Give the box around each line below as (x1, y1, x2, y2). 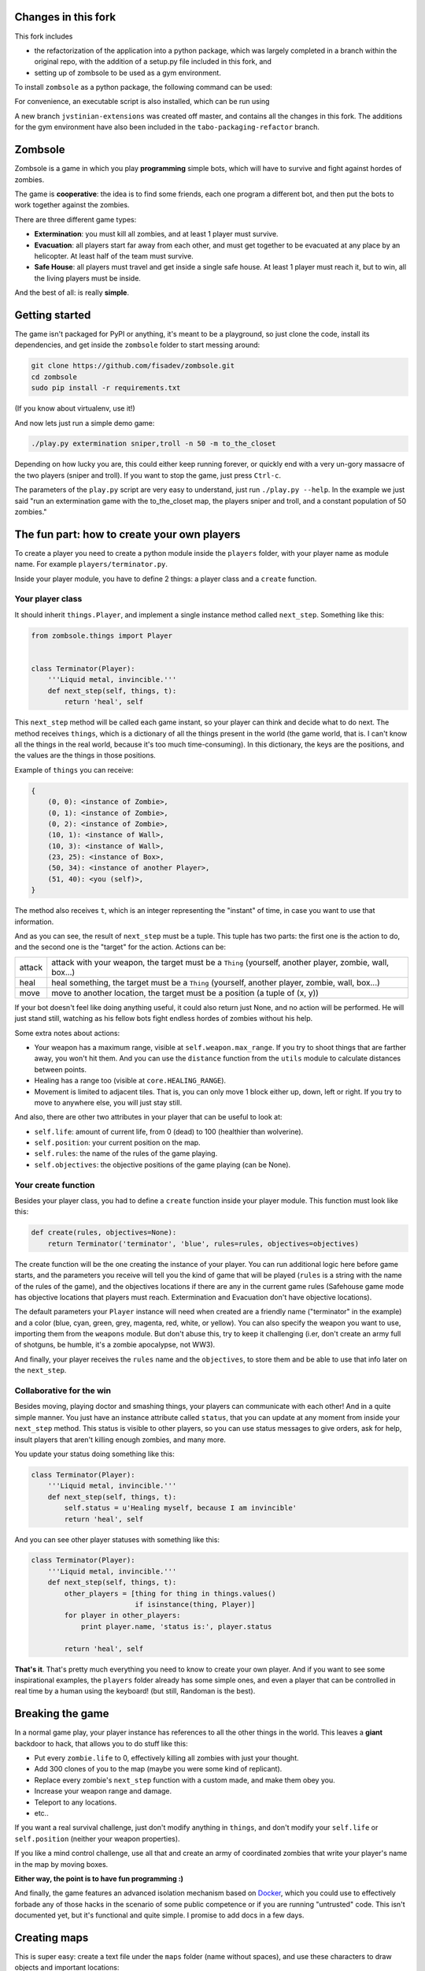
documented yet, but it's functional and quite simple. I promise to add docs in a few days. (14, 1910, 305, 1920)
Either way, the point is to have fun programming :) (14, 1873, 184, 1883)
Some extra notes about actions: (14, 1028, 120, 1038)
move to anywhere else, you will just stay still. (34, 1097, 183, 1107)
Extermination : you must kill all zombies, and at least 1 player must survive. (34, 229, 279, 239)
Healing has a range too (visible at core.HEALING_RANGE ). (34, 1076, 227, 1086)
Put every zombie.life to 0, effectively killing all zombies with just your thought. (34, 1753, 299, 1763)
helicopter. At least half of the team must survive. (34, 251, 194, 260)
